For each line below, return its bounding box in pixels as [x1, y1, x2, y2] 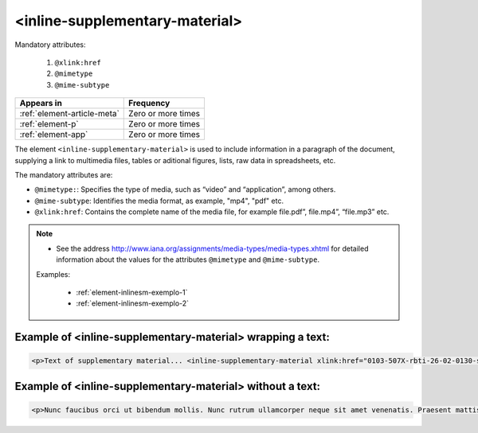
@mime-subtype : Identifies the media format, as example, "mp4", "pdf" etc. [34, 196, 284, 205]
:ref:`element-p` [19, 119, 79, 130]
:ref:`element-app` [19, 129, 88, 140]
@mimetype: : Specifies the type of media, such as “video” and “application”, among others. [34, 185, 336, 194]
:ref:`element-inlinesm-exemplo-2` [76, 298, 190, 308]
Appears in [19, 98, 63, 109]
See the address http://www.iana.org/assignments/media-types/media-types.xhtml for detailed [56, 244, 369, 253]
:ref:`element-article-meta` [19, 108, 119, 119]
